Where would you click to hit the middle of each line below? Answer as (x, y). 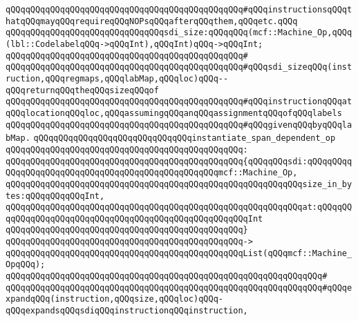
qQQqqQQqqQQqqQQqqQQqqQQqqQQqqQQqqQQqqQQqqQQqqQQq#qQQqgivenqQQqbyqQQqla (179, 125)
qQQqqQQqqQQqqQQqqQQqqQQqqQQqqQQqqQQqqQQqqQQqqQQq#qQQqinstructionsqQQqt (179, 10)
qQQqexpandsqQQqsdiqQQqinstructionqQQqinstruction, (127, 311)
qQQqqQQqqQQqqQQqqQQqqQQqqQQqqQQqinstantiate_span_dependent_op (185, 138)
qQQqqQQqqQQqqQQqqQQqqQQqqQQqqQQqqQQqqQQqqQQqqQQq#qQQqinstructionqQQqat (179, 102)
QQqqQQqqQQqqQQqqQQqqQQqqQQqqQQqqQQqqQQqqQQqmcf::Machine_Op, (152, 173)
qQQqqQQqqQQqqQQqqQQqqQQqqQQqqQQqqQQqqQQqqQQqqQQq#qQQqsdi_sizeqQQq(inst (179, 67)
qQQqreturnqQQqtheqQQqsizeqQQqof (82, 90)
